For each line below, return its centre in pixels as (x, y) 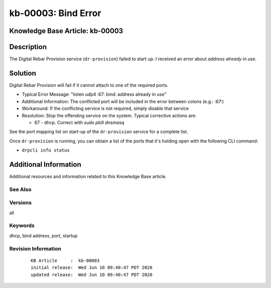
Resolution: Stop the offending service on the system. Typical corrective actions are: (109, 115)
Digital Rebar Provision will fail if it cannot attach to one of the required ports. (89, 85)
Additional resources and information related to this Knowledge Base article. (88, 177)
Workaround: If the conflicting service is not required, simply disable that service (105, 108)
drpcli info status (46, 150)
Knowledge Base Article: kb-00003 (66, 31)
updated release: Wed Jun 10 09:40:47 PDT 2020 (92, 274)
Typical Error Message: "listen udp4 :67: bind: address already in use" (94, 94)
